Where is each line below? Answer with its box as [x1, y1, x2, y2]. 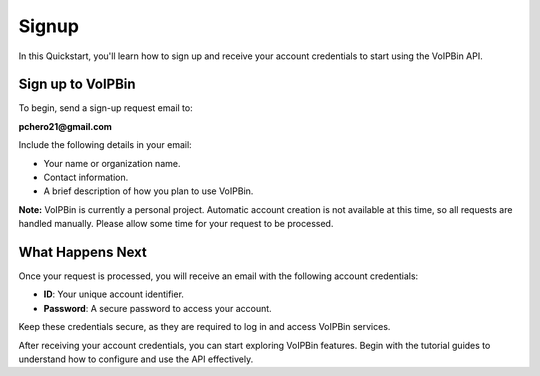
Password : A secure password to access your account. [43, 302, 272, 314]
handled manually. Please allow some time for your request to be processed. [18, 218, 334, 230]
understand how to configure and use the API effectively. [18, 353, 254, 365]
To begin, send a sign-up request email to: [18, 102, 194, 114]
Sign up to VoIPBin [18, 76, 136, 93]
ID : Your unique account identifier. [43, 288, 185, 300]
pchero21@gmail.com [18, 120, 112, 132]
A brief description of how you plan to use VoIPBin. [43, 185, 254, 197]
